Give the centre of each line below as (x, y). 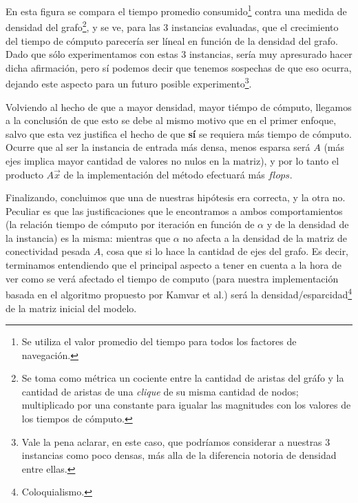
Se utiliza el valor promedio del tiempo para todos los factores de (159, 341)
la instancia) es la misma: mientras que (88, 237)
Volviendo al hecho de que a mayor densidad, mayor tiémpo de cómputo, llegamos (179, 106)
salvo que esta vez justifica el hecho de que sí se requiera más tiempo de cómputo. (179, 133)
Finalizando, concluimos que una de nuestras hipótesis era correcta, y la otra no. (176, 197)
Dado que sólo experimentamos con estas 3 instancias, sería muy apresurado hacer (179, 54)
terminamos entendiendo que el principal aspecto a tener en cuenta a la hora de (173, 265)
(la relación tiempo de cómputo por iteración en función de (130, 224)
